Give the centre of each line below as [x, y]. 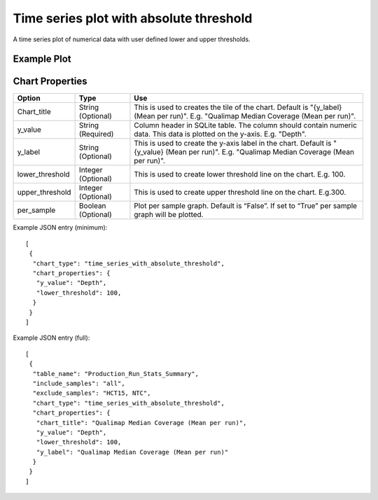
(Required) [96, 134]
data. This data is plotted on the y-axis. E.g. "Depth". [220, 134]
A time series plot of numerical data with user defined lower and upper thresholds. [132, 39]
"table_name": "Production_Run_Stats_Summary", [116, 374]
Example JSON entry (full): [51, 338]
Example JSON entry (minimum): [60, 228]
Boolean [92, 206]
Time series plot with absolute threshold [133, 18]
